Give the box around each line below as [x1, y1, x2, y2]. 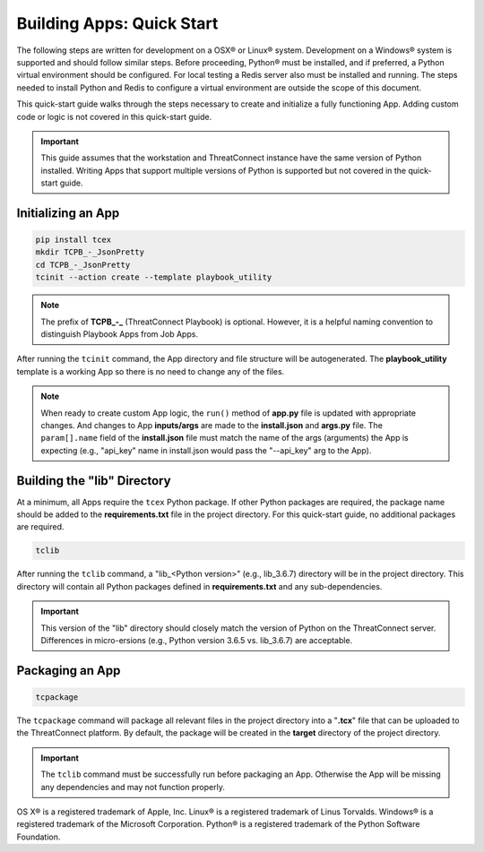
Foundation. [16, 831, 61, 842]
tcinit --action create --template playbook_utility [35, 272, 272, 282]
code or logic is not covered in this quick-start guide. [16, 111, 212, 122]
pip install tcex [35, 235, 112, 245]
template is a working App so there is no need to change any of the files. [16, 366, 285, 376]
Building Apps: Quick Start [16, 13, 219, 33]
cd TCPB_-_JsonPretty [35, 260, 131, 270]
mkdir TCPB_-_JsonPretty [35, 247, 145, 257]
